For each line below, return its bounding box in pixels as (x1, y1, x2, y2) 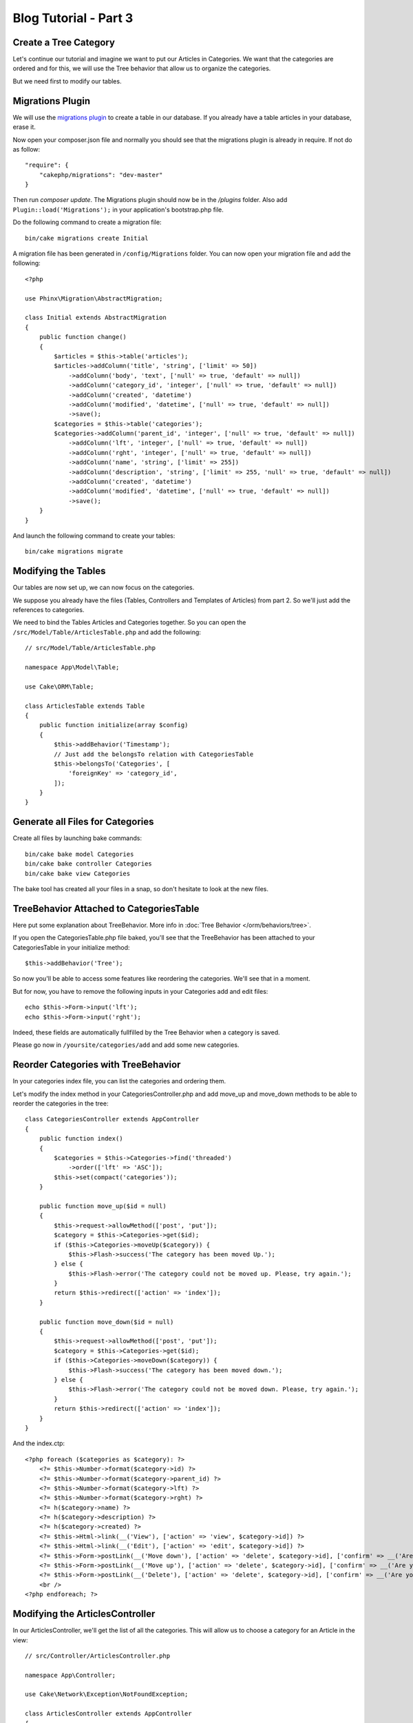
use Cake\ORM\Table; (25, 682, 94, 691)
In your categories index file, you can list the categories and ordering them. (12, 1077, 226, 1085)
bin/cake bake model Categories (25, 850, 134, 858)
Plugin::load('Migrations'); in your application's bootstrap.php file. (12, 205, 224, 214)
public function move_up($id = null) (39, 1202, 167, 1210)
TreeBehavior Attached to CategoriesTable (12, 903, 200, 915)
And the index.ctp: (12, 1439, 65, 1447)
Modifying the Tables (12, 565, 106, 577)
